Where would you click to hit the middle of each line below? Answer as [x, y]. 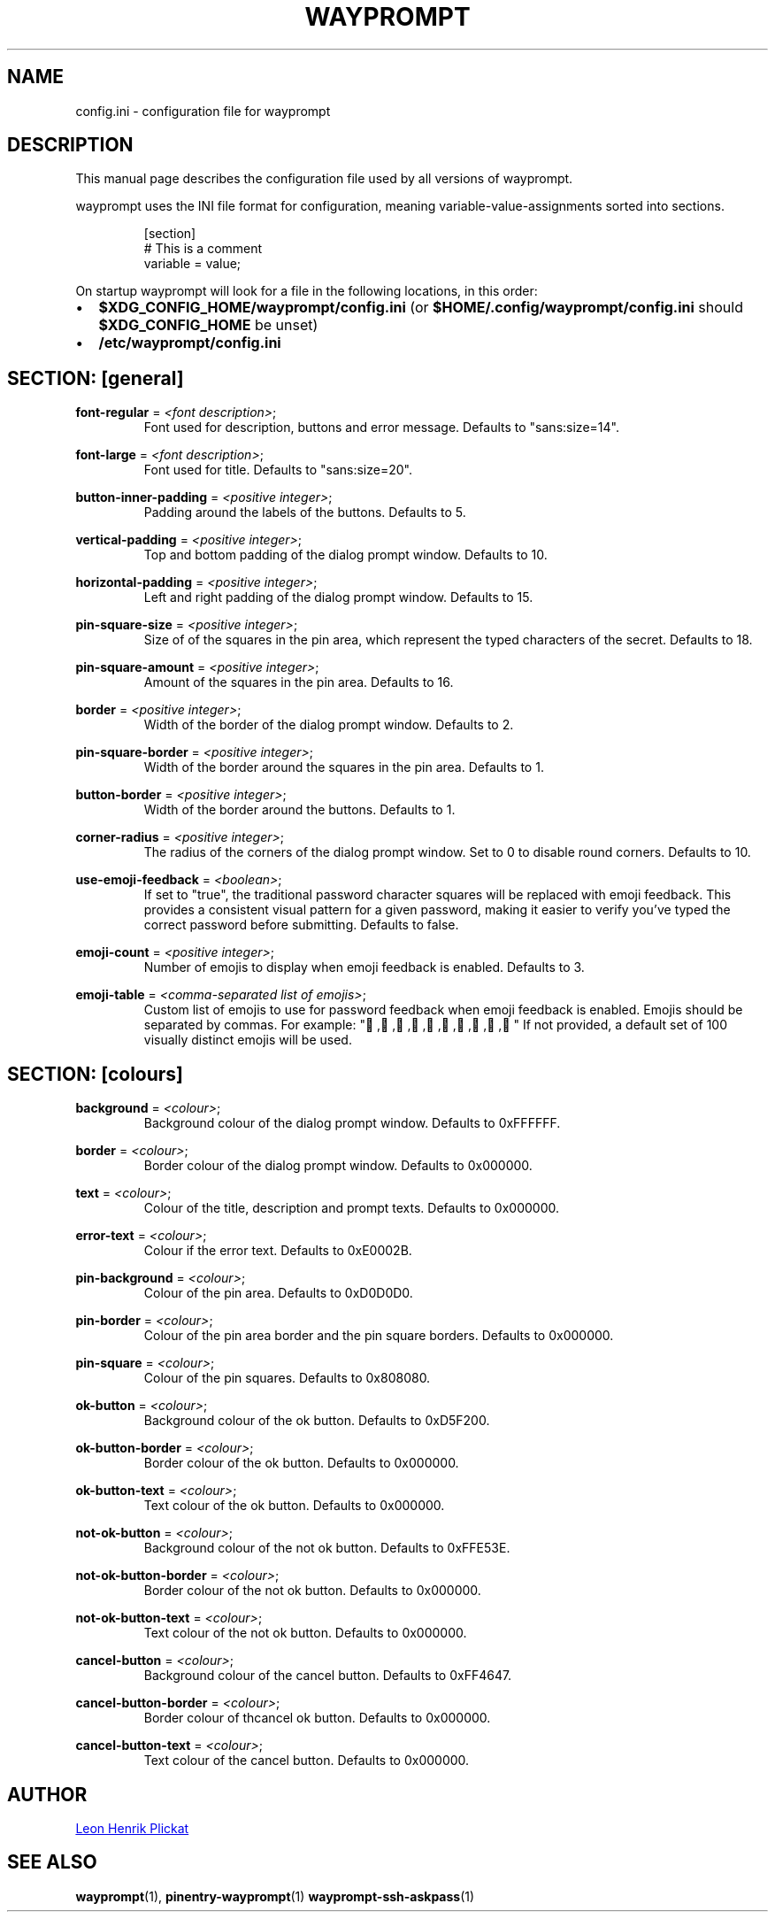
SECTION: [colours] [96, 1074]
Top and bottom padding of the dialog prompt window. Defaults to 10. [345, 555]
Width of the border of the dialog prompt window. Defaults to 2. [329, 725]
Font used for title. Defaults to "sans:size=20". [278, 470]
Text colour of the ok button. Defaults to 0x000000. [294, 1506]
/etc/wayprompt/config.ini [190, 343]
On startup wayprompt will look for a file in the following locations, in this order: [307, 291]
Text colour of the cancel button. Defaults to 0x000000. [307, 1761]
